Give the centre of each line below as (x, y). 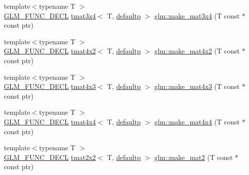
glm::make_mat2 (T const (193, 157)
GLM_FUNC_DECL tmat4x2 (50, 51)
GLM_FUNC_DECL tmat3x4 (50, 15)
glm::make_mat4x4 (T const (197, 121)
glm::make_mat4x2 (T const (197, 51)
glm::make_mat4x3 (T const (197, 86)
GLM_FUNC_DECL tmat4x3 (50, 86)
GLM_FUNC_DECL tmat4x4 (50, 121)
